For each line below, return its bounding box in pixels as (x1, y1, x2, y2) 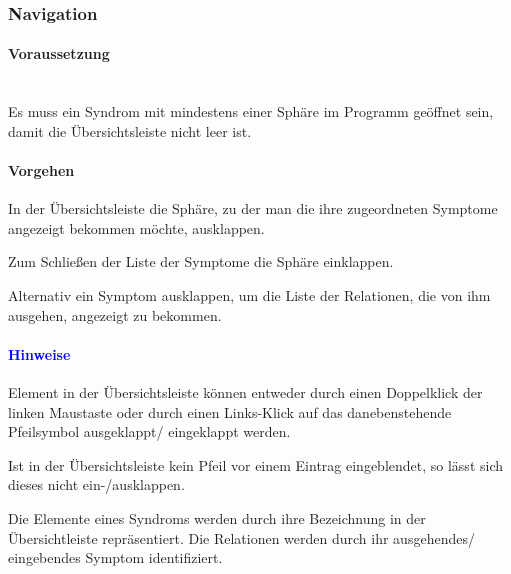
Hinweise (8, 343, 71, 364)
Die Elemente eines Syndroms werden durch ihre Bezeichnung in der (8, 507, 426, 528)
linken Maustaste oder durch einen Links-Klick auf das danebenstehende (8, 401, 452, 422)
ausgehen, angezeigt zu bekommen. (8, 304, 222, 325)
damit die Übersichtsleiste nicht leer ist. (8, 120, 252, 141)
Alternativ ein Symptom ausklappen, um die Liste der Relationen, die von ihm (8, 285, 491, 305)
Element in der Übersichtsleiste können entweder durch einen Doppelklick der (8, 381, 483, 402)
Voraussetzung (8, 43, 110, 64)
